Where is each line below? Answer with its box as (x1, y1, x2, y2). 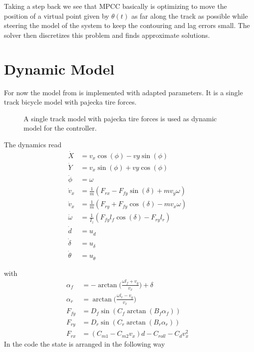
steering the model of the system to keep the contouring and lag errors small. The (4, 20, 250, 30)
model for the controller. (24, 123, 97, 133)
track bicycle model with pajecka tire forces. (4, 97, 137, 107)
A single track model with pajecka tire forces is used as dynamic (24, 113, 217, 123)
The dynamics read (4, 139, 62, 149)
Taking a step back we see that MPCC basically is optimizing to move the (4, 1, 227, 11)
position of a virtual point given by (4, 10, 109, 21)
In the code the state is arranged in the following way (4, 339, 165, 349)
